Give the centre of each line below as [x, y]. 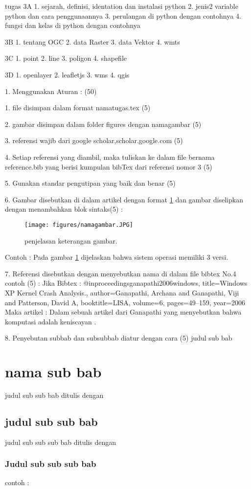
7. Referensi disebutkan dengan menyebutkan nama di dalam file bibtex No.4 [121, 273]
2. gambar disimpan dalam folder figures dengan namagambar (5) [103, 124]
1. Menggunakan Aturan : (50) [51, 91]
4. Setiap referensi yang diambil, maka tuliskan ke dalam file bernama [110, 157]
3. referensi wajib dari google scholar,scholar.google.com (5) [94, 140]
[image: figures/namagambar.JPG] [79, 225]
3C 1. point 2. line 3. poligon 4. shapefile [66, 58]
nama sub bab [53, 372]
